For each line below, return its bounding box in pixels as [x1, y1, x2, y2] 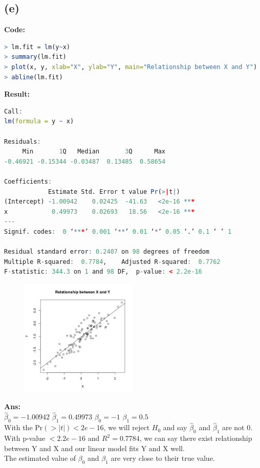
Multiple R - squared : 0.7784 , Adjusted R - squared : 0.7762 [4, 258, 221, 265]
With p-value [4, 433, 46, 443]
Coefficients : [4, 177, 52, 185]
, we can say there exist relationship [139, 433, 252, 443]
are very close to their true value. [111, 453, 215, 463]
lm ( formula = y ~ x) [4, 118, 74, 125]
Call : [4, 107, 23, 115]
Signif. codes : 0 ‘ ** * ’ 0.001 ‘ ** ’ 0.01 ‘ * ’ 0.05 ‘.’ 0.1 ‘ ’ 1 [4, 228, 232, 235]
